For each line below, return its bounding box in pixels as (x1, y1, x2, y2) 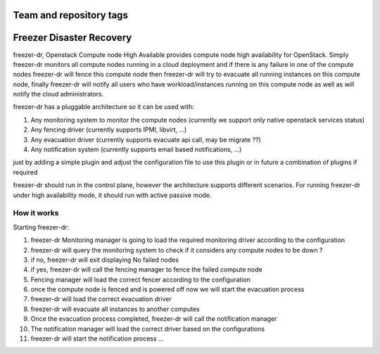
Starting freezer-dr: (13, 222, 70, 232)
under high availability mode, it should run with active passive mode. (13, 191, 212, 199)
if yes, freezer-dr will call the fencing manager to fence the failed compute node (30, 265, 263, 274)
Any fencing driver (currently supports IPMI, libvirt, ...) (30, 125, 187, 134)
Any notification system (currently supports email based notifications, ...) (30, 145, 242, 154)
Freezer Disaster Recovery (13, 32, 132, 44)
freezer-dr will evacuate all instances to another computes (30, 305, 200, 313)
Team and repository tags (13, 9, 128, 21)
